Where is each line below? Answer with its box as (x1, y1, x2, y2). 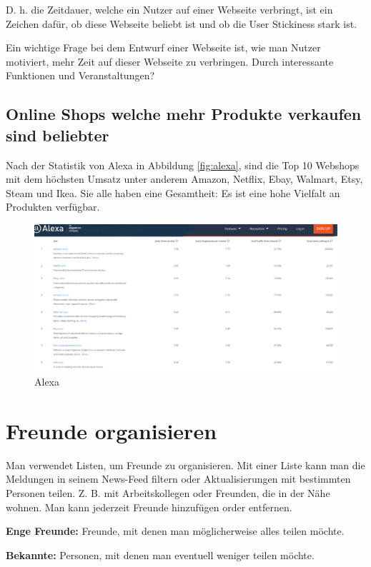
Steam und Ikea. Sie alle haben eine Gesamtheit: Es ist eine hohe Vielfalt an (6, 185, 340, 200)
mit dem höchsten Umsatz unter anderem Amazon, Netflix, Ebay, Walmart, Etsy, (6, 171, 363, 186)
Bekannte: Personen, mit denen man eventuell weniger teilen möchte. (6, 547, 315, 562)
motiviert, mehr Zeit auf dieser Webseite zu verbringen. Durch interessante (6, 54, 334, 69)
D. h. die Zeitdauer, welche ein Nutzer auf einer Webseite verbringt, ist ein (6, 2, 333, 16)
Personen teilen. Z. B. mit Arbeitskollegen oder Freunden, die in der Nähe (6, 486, 330, 501)
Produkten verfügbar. (6, 199, 100, 214)
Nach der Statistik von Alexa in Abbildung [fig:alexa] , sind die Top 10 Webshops (6, 157, 360, 172)
